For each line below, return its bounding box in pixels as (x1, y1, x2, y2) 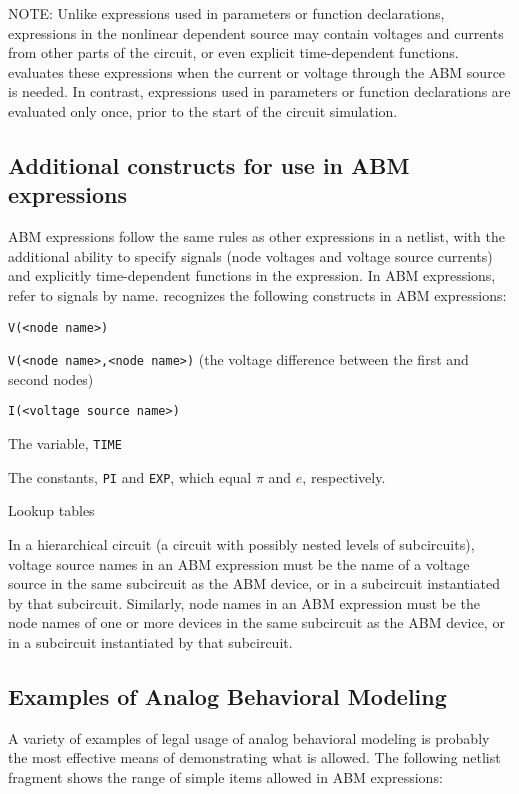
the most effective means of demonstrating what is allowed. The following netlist (8, 747, 501, 768)
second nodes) (8, 368, 94, 389)
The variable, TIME (8, 433, 122, 454)
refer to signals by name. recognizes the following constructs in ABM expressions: (8, 284, 507, 305)
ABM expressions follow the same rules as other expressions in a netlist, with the (8, 226, 505, 247)
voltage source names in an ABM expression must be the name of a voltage (8, 553, 470, 574)
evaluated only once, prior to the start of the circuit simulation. (8, 100, 398, 121)
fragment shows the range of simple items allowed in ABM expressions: (8, 766, 443, 787)
